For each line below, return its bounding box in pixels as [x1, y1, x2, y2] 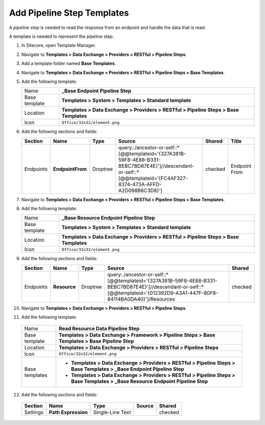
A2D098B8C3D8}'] [118, 187, 163, 194]
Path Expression [49, 409, 88, 416]
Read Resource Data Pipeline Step [59, 325, 140, 332]
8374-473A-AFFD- [118, 181, 162, 187]
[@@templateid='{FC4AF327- [118, 175, 188, 182]
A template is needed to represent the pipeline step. [9, 33, 114, 39]
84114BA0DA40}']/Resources [107, 295, 175, 302]
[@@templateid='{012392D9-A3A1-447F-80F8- [107, 290, 218, 296]
